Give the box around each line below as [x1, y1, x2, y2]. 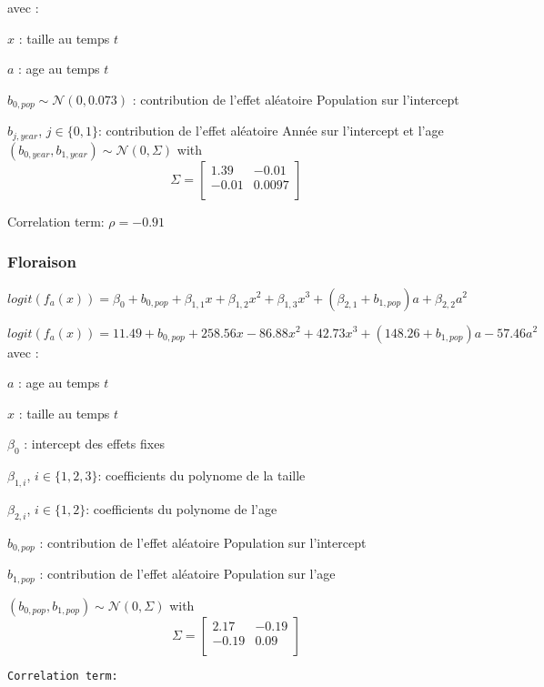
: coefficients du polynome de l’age [86, 499, 277, 518]
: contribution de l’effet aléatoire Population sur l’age [39, 564, 336, 583]
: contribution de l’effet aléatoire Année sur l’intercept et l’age [97, 121, 444, 140]
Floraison [7, 250, 76, 273]
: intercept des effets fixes [24, 434, 165, 453]
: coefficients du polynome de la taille [97, 466, 306, 485]
